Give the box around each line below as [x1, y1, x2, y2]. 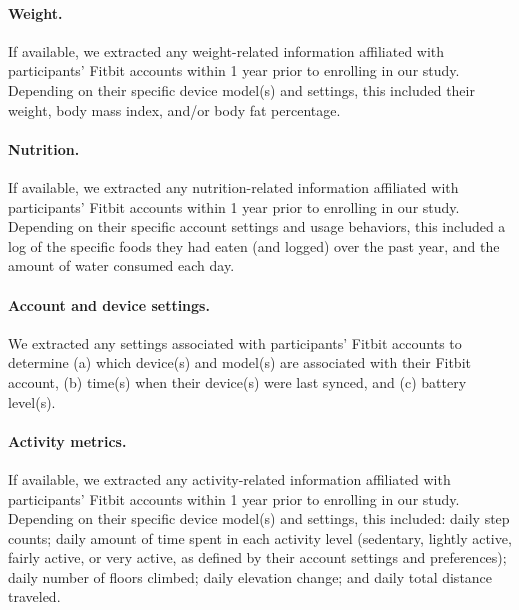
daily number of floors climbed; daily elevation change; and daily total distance [8, 566, 493, 587]
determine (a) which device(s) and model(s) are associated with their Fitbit [8, 352, 471, 373]
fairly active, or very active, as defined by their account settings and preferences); [8, 547, 507, 568]
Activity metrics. [8, 430, 127, 451]
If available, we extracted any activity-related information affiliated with [8, 468, 451, 489]
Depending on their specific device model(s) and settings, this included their [8, 79, 475, 100]
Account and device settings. [8, 294, 210, 315]
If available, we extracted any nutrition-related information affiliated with [8, 176, 459, 197]
